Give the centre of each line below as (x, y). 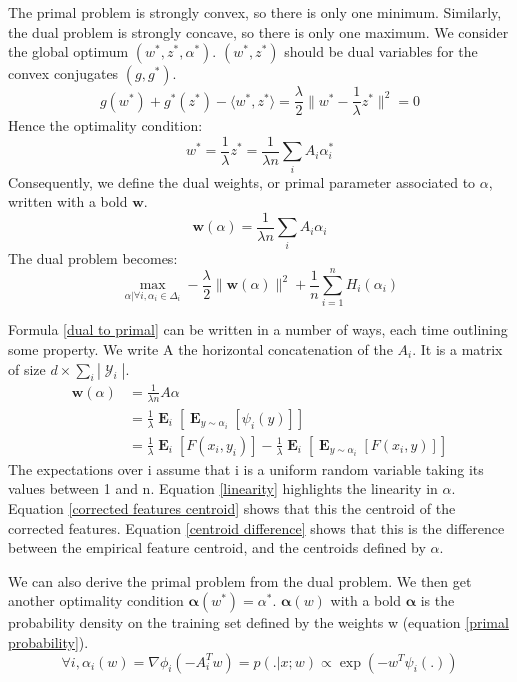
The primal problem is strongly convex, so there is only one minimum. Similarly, (255, 12)
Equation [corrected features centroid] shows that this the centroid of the (232, 507)
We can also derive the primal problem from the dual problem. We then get (240, 580)
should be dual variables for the (381, 51)
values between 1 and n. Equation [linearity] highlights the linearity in (223, 488)
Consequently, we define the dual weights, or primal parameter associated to (242, 181)
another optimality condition (96, 600)
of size (27, 368)
